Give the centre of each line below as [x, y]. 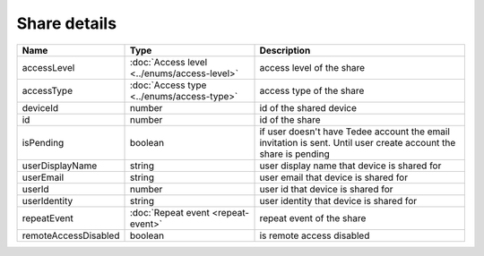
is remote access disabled [315, 235]
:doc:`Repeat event [169, 212]
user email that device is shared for [333, 177]
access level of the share [312, 67]
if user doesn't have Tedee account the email [354, 132]
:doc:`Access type [168, 85]
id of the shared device [308, 107]
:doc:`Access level [169, 62]
